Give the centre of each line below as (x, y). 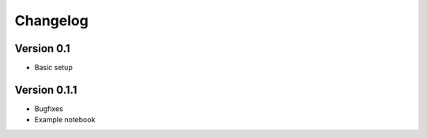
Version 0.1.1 (46, 90)
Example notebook (65, 120)
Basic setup (53, 68)
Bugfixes (49, 108)
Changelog (51, 21)
